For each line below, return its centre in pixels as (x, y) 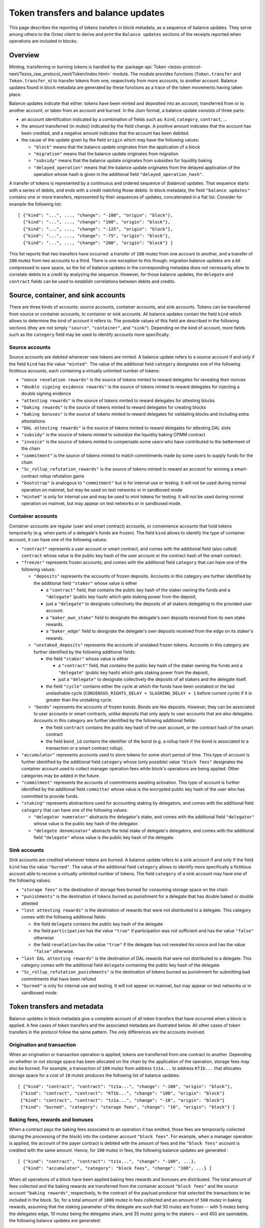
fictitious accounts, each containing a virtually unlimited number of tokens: (84, 370)
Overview (24, 55)
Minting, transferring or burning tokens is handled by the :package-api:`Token (88, 67)
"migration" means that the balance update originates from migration (106, 153)
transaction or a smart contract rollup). (85, 748)
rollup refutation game (62, 476)
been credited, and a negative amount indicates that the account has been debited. (106, 133)
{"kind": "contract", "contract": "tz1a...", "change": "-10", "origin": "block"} (123, 1100)
